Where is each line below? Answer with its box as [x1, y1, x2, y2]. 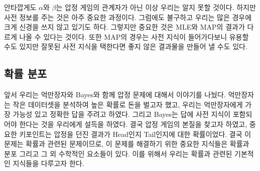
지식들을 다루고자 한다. [13, 158, 84, 168]
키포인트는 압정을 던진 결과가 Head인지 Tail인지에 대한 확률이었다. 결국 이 [19, 128, 251, 139]
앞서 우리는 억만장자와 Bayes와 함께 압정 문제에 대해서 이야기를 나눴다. [4, 89, 226, 100]
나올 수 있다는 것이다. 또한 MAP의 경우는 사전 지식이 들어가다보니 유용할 [19, 31, 249, 42]
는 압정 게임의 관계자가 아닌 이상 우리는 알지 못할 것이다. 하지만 [56, 2, 256, 12]
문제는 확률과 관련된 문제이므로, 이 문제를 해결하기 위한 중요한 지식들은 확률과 [4, 138, 249, 149]
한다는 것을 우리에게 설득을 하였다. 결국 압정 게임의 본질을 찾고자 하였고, [19, 118, 247, 129]
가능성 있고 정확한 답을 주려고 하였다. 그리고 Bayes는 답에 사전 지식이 [13, 109, 231, 119]
